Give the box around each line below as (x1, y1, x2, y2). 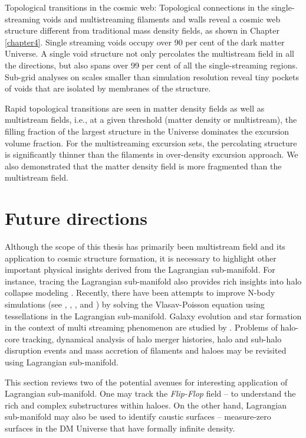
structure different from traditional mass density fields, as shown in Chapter (5, 24, 279, 37)
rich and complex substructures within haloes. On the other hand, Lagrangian (5, 398, 287, 411)
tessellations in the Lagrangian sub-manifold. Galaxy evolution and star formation (5, 309, 302, 322)
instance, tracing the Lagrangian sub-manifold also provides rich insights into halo (5, 274, 302, 287)
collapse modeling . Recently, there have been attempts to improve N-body (5, 286, 275, 299)
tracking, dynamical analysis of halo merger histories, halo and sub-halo (22, 332, 282, 345)
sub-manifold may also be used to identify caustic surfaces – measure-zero (5, 410, 271, 423)
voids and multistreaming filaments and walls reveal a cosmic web (42, 12, 281, 25)
